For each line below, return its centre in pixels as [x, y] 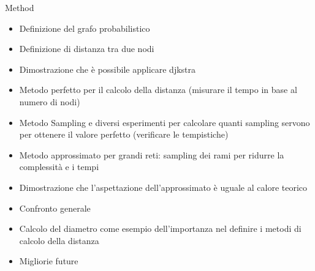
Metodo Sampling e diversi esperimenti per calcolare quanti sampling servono [165, 122]
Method [20, 7]
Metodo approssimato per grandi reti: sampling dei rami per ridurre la [152, 154]
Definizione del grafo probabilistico [85, 28]
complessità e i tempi [59, 167]
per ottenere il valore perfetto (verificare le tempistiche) [124, 134]
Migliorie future [49, 261]
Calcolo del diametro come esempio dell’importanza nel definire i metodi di [160, 228]
